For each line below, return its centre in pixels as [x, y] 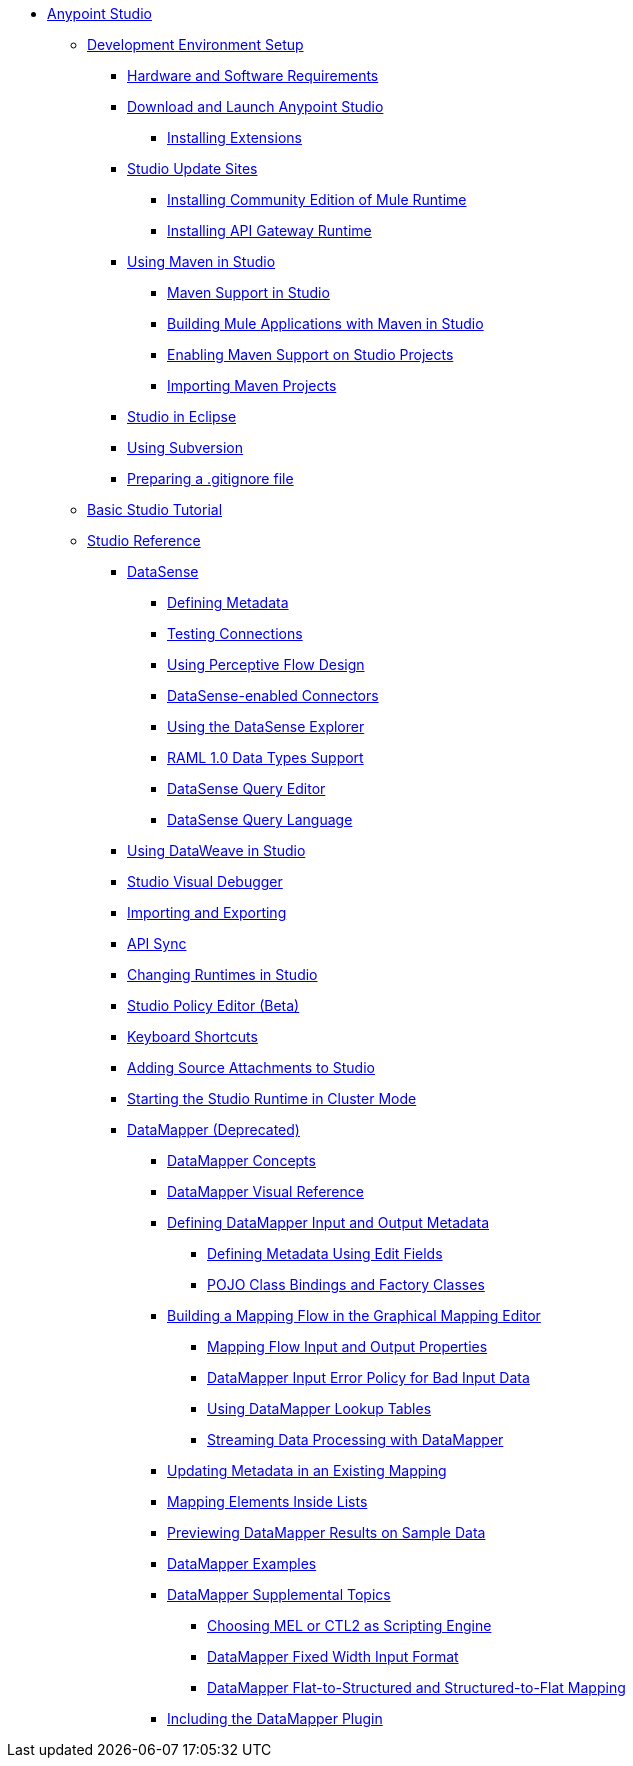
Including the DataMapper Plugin [275, 1718]
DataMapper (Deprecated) [213, 1129]
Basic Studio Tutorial [155, 509]
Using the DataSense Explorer [266, 726]
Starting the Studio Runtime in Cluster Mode [272, 1098]
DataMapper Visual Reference [265, 1191]
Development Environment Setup [195, 44]
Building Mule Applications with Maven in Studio [325, 323]
